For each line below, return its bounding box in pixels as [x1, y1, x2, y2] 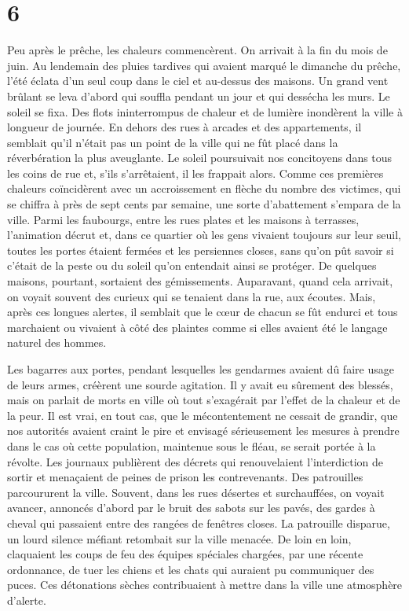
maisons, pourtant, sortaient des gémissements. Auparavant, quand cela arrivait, [7, 273, 393, 289]
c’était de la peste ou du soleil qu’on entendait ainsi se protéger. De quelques [7, 257, 377, 274]
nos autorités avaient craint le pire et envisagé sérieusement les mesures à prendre [7, 422, 400, 439]
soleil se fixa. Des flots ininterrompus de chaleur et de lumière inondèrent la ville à [7, 103, 403, 120]
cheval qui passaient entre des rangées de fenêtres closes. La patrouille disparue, [7, 514, 390, 531]
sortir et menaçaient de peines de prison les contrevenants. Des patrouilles [7, 469, 363, 485]
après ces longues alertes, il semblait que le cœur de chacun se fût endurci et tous [7, 304, 398, 320]
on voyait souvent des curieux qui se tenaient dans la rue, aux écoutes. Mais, [7, 288, 376, 304]
